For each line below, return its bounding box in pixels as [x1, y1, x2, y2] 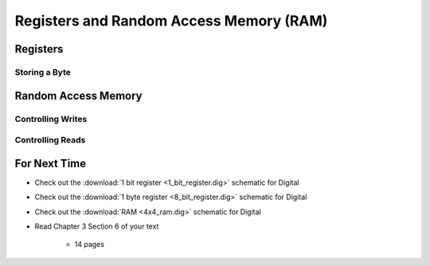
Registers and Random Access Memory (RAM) [14, 12, 328, 29]
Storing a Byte [14, 66, 72, 77]
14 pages [74, 240, 105, 249]
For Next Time [14, 156, 87, 170]
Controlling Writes [14, 113, 88, 124]
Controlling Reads [14, 135, 86, 146]
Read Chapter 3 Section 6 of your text [34, 221, 159, 231]
